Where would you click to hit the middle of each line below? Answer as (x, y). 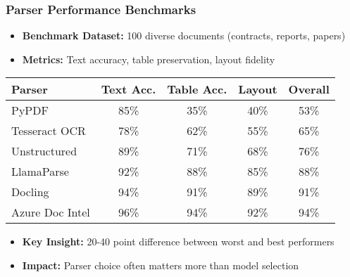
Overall (309, 89)
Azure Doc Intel (51, 212)
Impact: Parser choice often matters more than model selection (161, 265)
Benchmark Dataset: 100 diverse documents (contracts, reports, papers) (184, 36)
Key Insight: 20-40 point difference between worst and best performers (178, 241)
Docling (30, 192)
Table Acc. (197, 89)
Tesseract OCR (49, 131)
